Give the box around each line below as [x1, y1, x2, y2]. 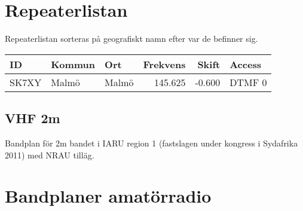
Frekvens [143, 57, 186, 71]
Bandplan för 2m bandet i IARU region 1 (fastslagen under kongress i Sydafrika [5, 136, 298, 149]
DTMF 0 [229, 75, 267, 89]
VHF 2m [5, 109, 60, 127]
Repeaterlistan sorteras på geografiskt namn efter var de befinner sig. [5, 32, 258, 45]
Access [229, 57, 261, 71]
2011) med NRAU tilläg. [5, 148, 94, 161]
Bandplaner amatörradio [5, 184, 212, 208]
